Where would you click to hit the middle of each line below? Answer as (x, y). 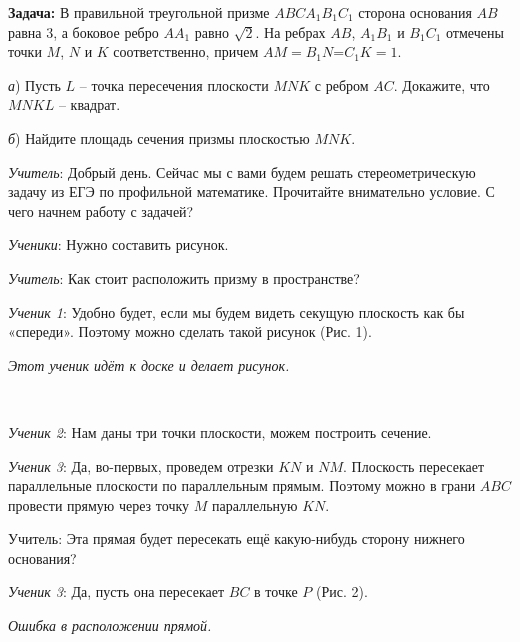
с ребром (341, 84)
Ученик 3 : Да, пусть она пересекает (116, 591)
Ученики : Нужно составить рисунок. (118, 244)
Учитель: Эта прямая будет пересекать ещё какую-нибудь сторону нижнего (236, 538)
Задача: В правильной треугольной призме (139, 12)
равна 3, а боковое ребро (83, 31)
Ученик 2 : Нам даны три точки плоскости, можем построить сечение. (220, 431)
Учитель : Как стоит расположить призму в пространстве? (184, 277)
